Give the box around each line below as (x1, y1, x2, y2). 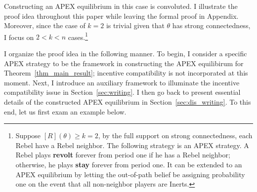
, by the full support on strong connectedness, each (98, 130, 253, 141)
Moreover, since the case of (4, 20, 86, 31)
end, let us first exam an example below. (4, 106, 127, 116)
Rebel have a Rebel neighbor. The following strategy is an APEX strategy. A (15, 140, 249, 150)
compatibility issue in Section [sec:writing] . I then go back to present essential (4, 87, 241, 97)
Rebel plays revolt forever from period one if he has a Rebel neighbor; (15, 150, 230, 160)
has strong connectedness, (172, 20, 251, 31)
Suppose (15, 130, 41, 141)
